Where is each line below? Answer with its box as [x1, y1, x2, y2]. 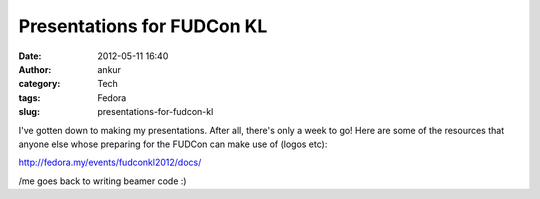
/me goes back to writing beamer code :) [18, 175, 187, 187]
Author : [18, 63, 52, 75]
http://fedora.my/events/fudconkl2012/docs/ [18, 156, 202, 169]
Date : [18, 50, 42, 62]
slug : [18, 106, 40, 118]
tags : [18, 91, 41, 104]
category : [18, 78, 61, 90]
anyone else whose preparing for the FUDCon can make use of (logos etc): [18, 138, 328, 150]
